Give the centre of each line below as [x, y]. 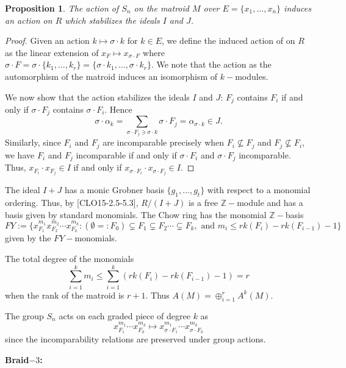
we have [20, 154]
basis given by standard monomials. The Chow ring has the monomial [136, 214]
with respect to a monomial [259, 190]
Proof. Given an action [47, 41]
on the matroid [161, 8]
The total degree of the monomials [70, 259]
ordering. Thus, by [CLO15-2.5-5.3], [72, 203]
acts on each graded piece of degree [124, 315]
